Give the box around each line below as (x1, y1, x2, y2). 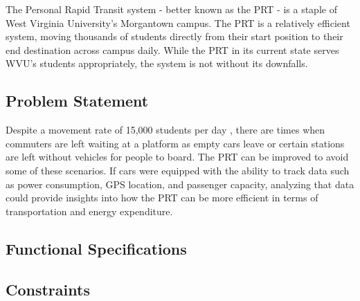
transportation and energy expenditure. (6, 203, 173, 218)
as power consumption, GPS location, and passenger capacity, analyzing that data (6, 176, 354, 191)
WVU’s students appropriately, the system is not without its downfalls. (6, 56, 308, 71)
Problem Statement (6, 90, 149, 111)
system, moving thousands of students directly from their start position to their (6, 29, 343, 44)
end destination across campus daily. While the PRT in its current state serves (6, 42, 339, 57)
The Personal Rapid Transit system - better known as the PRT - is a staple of (6, 2, 337, 16)
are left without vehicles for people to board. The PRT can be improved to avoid (6, 149, 349, 164)
